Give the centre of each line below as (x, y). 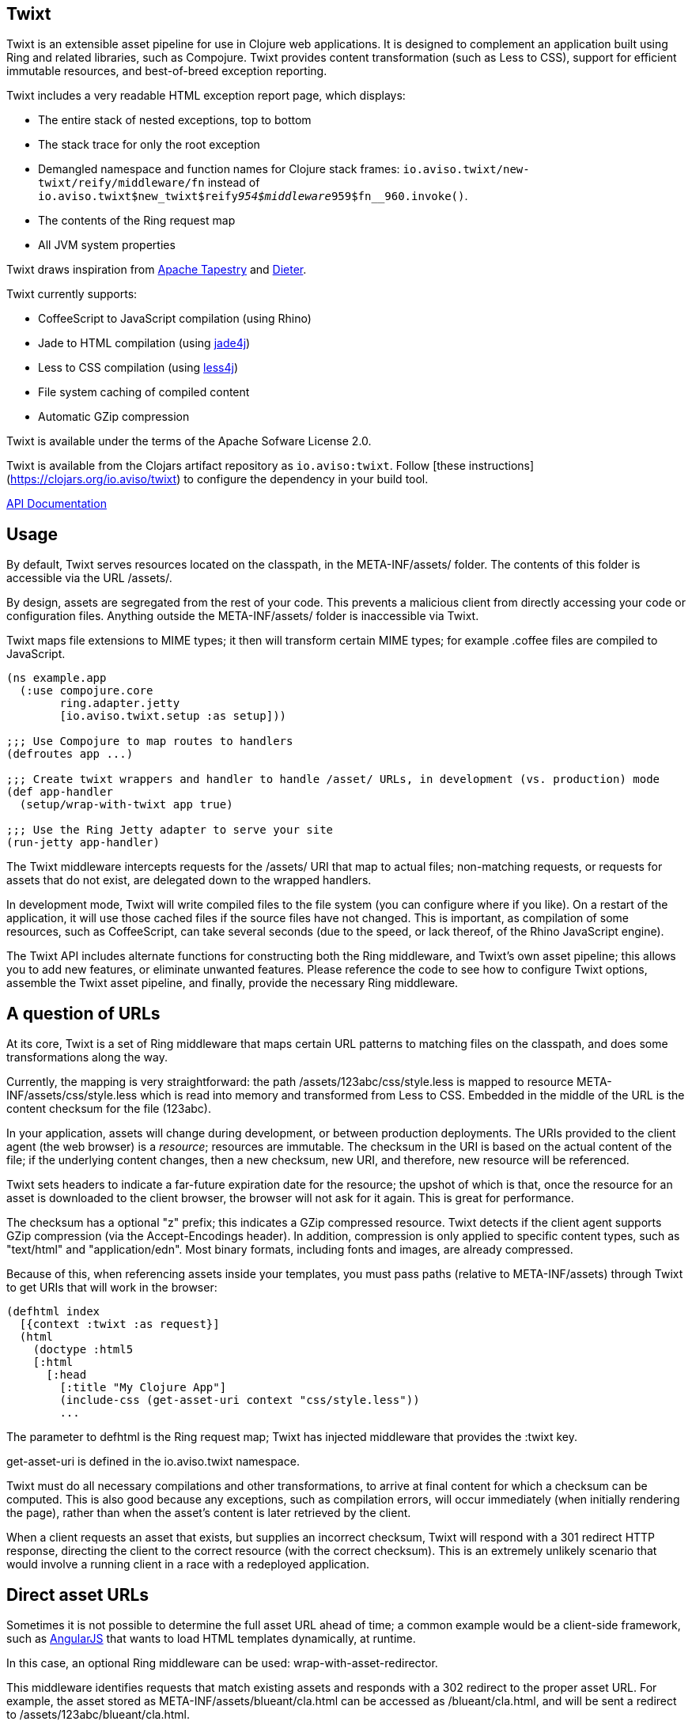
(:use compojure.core (86, 691)
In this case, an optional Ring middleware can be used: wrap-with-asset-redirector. (222, 1663)
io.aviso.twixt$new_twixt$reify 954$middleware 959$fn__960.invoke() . (253, 196)
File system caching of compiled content (144, 392)
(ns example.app (57, 678)
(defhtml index (53, 1312)
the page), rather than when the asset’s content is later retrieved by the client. (209, 1513)
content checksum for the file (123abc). (109, 1109)
